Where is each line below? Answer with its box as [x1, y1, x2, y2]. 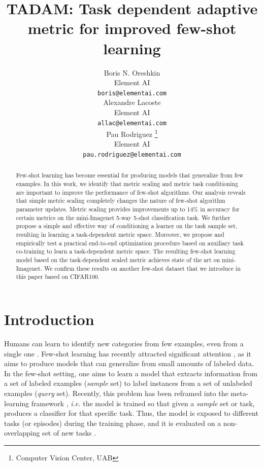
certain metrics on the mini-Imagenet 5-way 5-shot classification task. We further [16, 213, 230, 222]
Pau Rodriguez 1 [106, 127, 158, 139]
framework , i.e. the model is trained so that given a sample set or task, [31, 398, 255, 408]
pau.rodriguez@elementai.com [83, 151, 181, 159]
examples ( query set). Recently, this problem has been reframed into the [4, 387, 228, 398]
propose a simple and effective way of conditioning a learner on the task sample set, [16, 222, 238, 230]
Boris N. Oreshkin [104, 67, 160, 78]
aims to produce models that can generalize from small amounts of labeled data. [4, 358, 254, 369]
